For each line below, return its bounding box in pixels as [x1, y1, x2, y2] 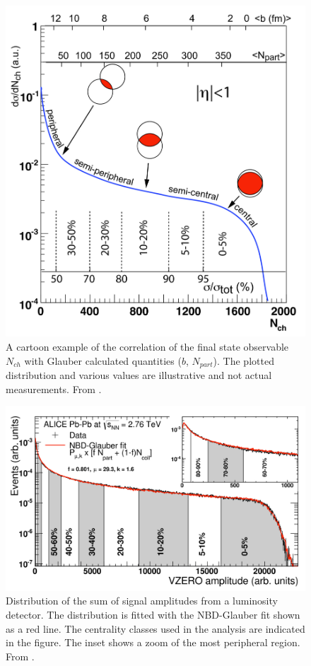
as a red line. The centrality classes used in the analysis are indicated [6, 621, 305, 636]
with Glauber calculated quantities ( [24, 353, 182, 368]
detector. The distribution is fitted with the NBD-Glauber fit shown [6, 607, 300, 622]
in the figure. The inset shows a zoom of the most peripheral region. [6, 635, 300, 650]
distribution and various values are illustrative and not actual [6, 368, 272, 382]
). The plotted [213, 353, 274, 368]
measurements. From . [6, 381, 102, 396]
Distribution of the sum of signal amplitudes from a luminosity [6, 593, 278, 608]
